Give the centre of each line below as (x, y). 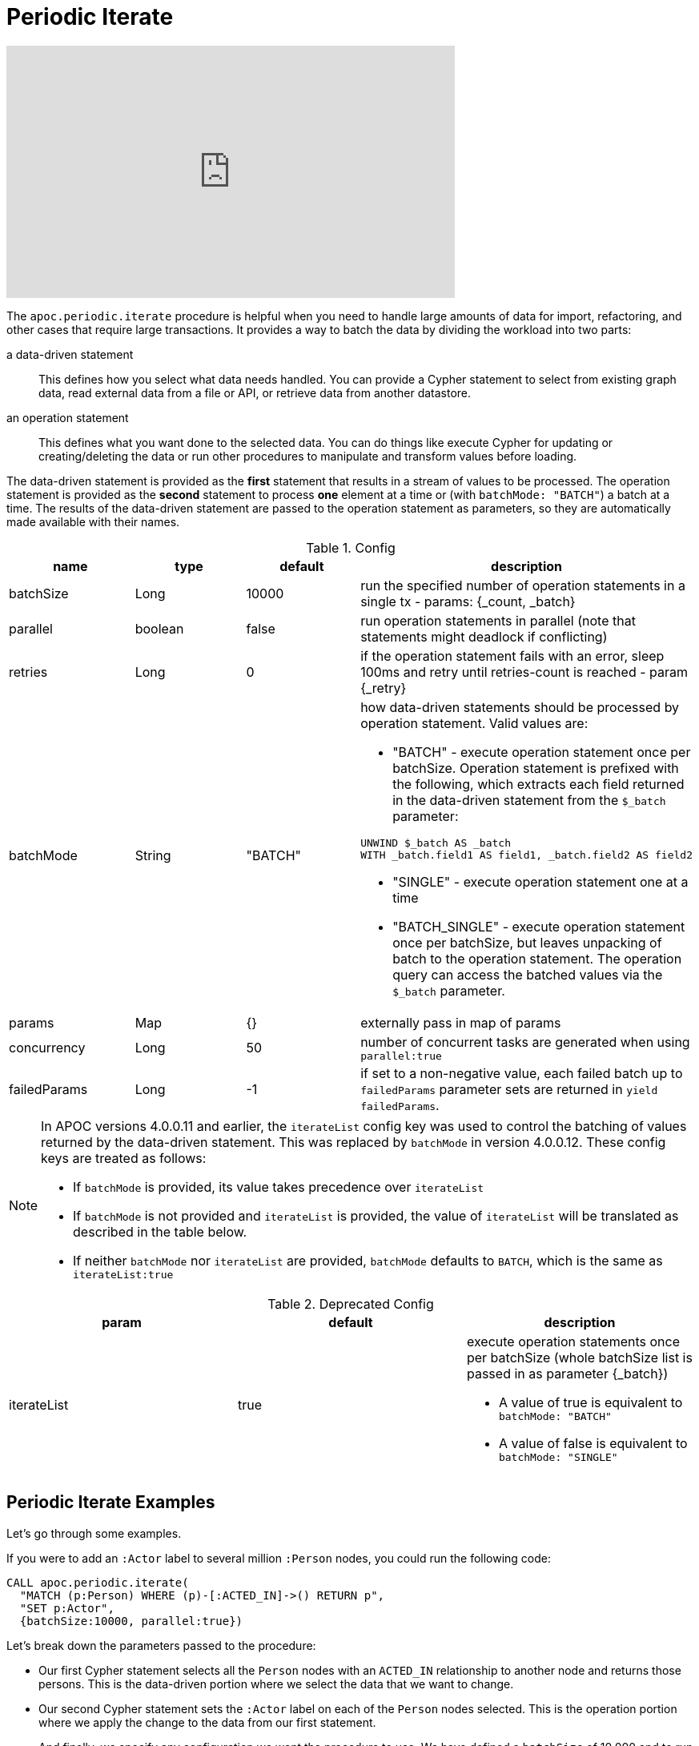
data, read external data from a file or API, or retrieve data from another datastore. (255, 392)
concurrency (47, 1048)
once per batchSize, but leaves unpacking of (527, 942)
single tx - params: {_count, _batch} (468, 601)
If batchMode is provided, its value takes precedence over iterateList (279, 1187)
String (153, 855)
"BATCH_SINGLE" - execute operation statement (539, 926)
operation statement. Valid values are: (474, 723)
